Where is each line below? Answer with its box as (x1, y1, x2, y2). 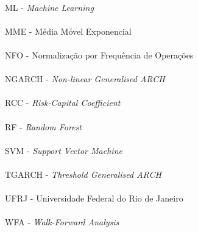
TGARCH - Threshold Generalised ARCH (5, 167, 161, 180)
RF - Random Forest (5, 120, 82, 133)
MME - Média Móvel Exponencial (5, 24, 132, 37)
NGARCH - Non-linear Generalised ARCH (5, 72, 165, 85)
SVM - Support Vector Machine (5, 144, 122, 156)
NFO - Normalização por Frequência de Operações (5, 48, 194, 61)
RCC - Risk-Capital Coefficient (5, 96, 121, 109)
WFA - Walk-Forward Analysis (5, 216, 119, 228)
